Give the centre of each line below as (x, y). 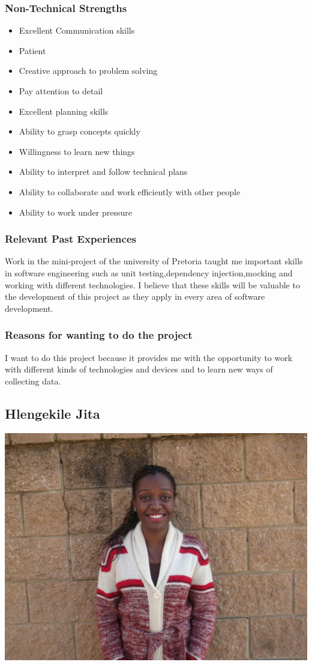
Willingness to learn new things (77, 151)
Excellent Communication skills (77, 30)
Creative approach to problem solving (88, 71)
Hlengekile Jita (52, 413)
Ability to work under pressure (75, 212)
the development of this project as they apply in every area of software (135, 296)
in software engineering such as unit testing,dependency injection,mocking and (149, 272)
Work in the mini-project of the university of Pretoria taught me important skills (154, 261)
